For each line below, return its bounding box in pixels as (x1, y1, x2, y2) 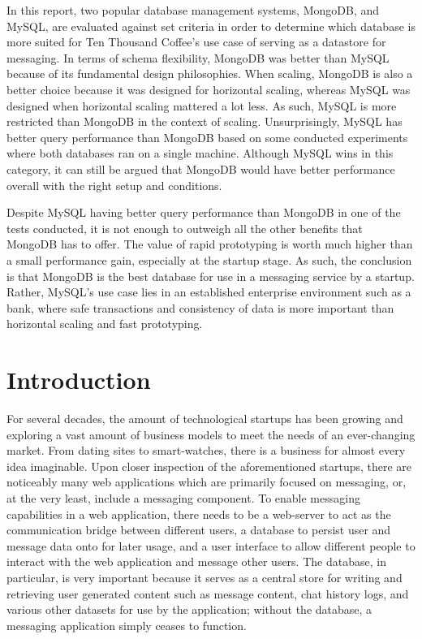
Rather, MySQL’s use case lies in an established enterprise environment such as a (6, 283, 411, 300)
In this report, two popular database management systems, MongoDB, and (6, 2, 380, 18)
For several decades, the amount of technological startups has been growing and (6, 410, 403, 426)
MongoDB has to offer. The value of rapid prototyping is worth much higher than (6, 235, 413, 253)
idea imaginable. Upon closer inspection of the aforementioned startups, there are (6, 457, 412, 474)
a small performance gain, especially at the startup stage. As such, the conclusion (6, 251, 412, 268)
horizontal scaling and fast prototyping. (6, 315, 203, 332)
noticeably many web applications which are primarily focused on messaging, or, (6, 473, 407, 490)
